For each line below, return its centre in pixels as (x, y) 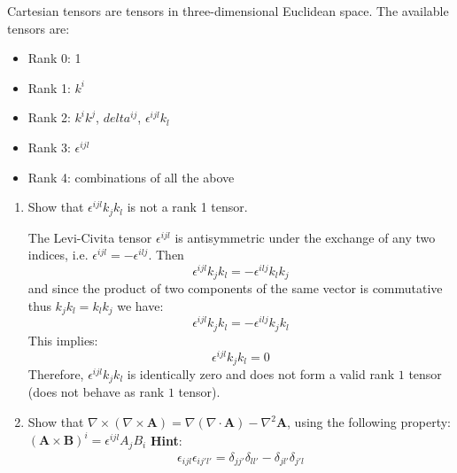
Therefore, (56, 374)
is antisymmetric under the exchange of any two (305, 237)
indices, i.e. (58, 255)
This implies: (63, 340)
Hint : (166, 440)
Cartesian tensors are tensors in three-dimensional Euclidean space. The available (228, 11)
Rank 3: (49, 147)
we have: (140, 305)
